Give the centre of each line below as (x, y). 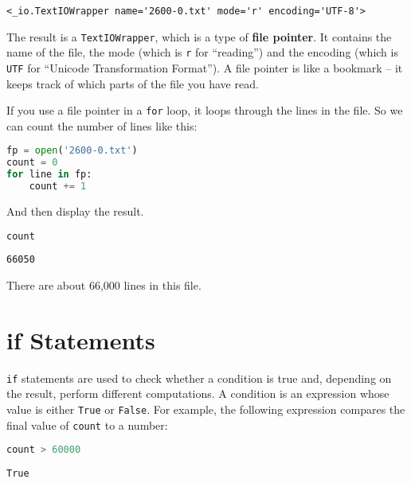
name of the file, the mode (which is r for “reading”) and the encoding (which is (202, 52)
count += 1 (58, 187)
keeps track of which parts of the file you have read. (133, 83)
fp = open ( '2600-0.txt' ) (72, 151)
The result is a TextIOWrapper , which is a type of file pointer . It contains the (199, 36)
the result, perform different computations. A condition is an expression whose (198, 393)
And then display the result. (75, 210)
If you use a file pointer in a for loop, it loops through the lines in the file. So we (205, 110)
